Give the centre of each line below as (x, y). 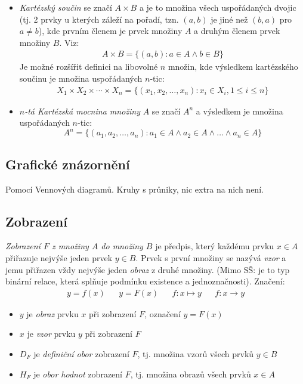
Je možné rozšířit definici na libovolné (89, 66)
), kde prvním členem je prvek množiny (110, 31)
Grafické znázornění (68, 164)
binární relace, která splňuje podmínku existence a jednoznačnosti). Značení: (145, 281)
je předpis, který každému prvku (215, 246)
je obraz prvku (52, 313)
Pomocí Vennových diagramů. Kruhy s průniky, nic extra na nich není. (135, 189)
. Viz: (69, 42)
